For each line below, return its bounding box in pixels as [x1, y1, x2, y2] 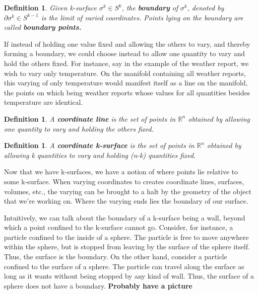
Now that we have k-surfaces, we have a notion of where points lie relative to [4, 166, 238, 177]
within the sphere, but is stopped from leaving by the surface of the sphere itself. [4, 241, 250, 252]
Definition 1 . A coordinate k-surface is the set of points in [4, 140, 194, 150]
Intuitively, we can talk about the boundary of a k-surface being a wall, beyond [4, 212, 245, 222]
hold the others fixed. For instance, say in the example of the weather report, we [4, 58, 249, 68]
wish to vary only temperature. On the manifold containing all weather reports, [4, 68, 246, 78]
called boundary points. [4, 22, 81, 32]
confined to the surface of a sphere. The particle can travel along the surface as [4, 261, 245, 271]
